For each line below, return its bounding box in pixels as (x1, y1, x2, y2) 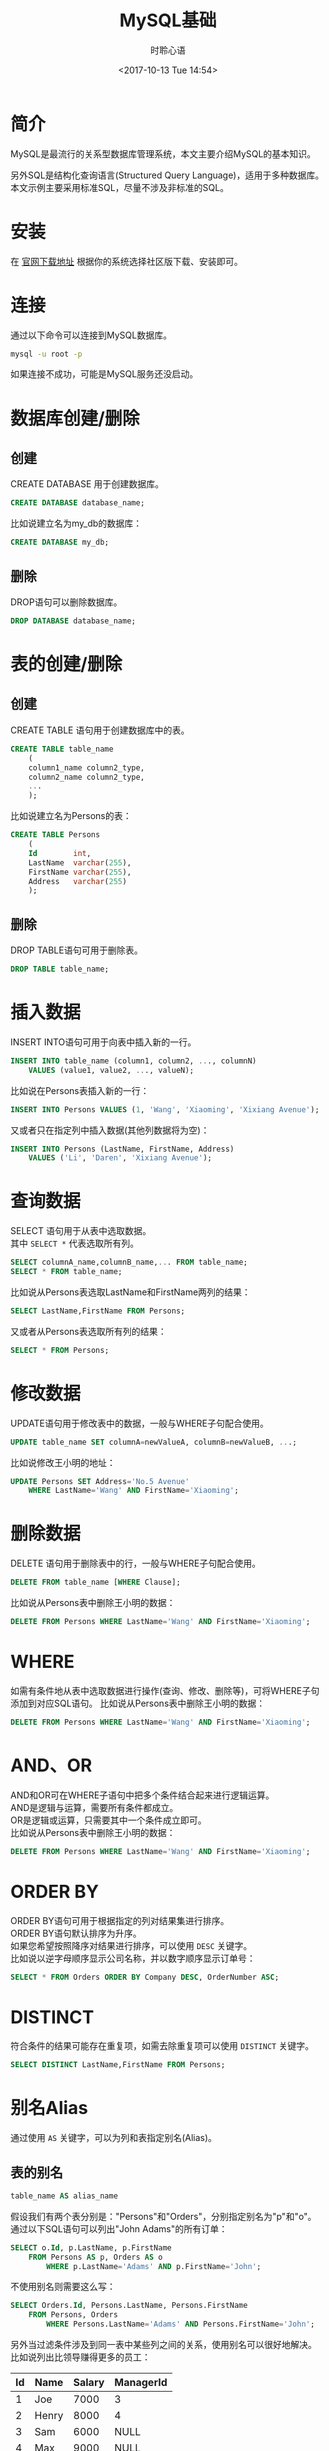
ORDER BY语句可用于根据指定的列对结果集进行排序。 (10, 1914, 230, 1926)
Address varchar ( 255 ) (28, 876, 128, 886)
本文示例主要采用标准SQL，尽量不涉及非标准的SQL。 (10, 181, 230, 193)
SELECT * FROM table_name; (10, 1267, 123, 1277)
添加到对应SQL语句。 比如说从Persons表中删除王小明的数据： (10, 1697, 266, 1709)
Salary (73, 2376, 105, 2390)
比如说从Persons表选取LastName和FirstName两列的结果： (10, 1286, 252, 1298)
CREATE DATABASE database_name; (10, 498, 145, 508)
